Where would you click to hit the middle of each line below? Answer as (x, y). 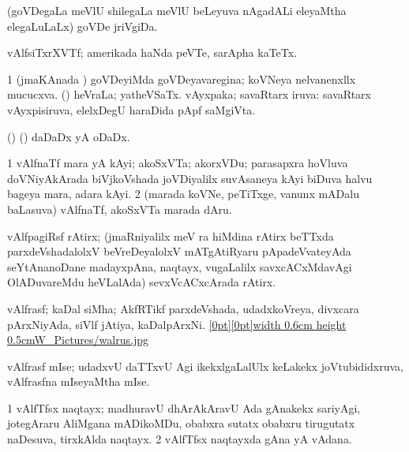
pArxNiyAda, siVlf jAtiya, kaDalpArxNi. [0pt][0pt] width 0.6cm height (177, 324)
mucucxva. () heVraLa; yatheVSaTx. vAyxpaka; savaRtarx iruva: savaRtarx (189, 94)
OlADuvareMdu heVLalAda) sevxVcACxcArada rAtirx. (142, 282)
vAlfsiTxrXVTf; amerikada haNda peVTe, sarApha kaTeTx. (152, 52)
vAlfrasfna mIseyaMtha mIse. (79, 381)
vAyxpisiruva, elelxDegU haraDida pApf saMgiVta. (131, 109)
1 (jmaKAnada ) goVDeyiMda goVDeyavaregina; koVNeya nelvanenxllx (182, 78)
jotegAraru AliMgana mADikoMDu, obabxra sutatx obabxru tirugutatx (181, 423)
